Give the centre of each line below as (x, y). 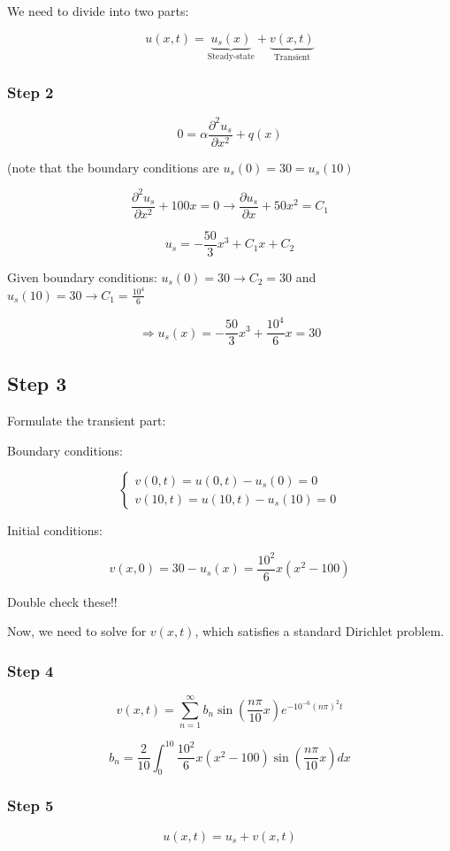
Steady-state (231, 57)
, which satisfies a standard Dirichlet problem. (320, 631)
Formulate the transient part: (87, 421)
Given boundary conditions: (82, 277)
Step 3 (37, 383)
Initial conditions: (55, 530)
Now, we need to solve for (77, 631)
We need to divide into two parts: (98, 11)
